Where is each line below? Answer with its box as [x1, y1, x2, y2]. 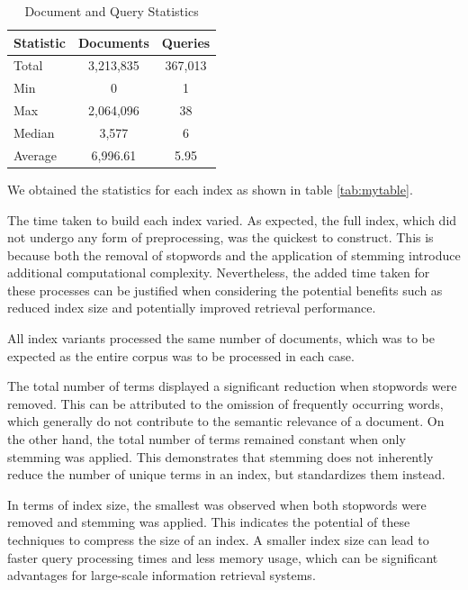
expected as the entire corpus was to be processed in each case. [7, 346, 355, 365]
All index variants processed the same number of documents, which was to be [7, 329, 435, 348]
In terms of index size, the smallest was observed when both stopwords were [7, 495, 427, 513]
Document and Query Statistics [24, 2, 199, 20]
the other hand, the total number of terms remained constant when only [7, 430, 406, 449]
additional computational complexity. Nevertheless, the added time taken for [7, 263, 430, 282]
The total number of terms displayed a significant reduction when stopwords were [7, 377, 457, 395]
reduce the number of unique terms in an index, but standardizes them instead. [7, 465, 445, 484]
